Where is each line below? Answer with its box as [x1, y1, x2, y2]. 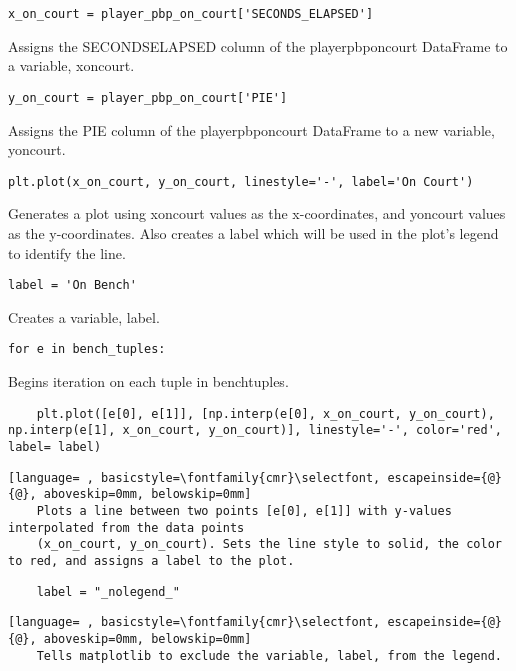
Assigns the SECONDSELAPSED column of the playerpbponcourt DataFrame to [8, 35, 508, 56]
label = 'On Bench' [8, 278, 137, 293]
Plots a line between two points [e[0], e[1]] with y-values [36, 503, 452, 518]
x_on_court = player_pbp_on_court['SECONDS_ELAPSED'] [8, 7, 374, 21]
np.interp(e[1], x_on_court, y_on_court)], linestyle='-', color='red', [8, 423, 502, 438]
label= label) [8, 439, 102, 454]
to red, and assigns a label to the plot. [8, 553, 295, 568]
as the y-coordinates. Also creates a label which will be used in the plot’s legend [8, 222, 499, 243]
